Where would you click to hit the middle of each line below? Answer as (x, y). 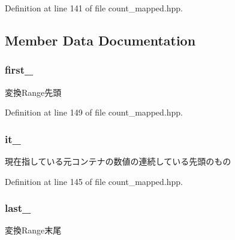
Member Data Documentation (100, 40)
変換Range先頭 (33, 92)
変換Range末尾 (33, 230)
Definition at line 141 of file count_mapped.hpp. (94, 8)
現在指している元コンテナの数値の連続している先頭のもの (118, 161)
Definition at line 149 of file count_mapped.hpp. (94, 112)
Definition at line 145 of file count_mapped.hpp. (94, 181)
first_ (19, 70)
